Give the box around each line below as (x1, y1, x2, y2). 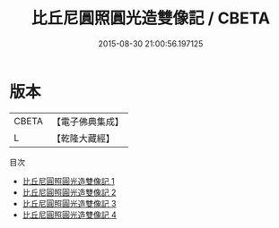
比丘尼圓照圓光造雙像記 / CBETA (31, 8, 271, 29)
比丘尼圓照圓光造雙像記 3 (22, 198, 117, 208)
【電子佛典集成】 (51, 115, 124, 128)
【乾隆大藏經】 (51, 131, 115, 144)
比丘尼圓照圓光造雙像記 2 (22, 187, 117, 198)
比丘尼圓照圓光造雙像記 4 (22, 209, 117, 220)
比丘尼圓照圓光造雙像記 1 (22, 175, 115, 186)
